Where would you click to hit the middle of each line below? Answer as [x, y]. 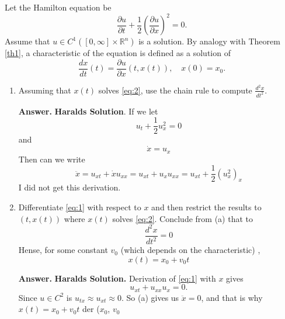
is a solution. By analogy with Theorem [209, 41]
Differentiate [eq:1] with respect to [80, 207]
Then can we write [52, 159]
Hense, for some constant [63, 250]
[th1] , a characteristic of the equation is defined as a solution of [118, 53]
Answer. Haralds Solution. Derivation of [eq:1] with [117, 278]
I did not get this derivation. [69, 187]
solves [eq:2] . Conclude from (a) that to [183, 218]
